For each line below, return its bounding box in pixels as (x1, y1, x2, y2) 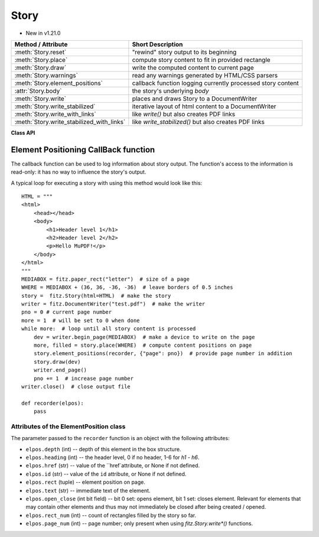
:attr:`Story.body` (14, 86, 62, 95)
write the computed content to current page (132, 63, 254, 71)
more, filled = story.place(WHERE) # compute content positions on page (33, 342, 252, 349)
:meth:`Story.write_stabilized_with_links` (14, 118, 126, 126)
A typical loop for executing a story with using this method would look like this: (11, 179, 203, 186)
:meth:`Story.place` (14, 56, 68, 64)
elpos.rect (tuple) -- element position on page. (25, 479, 146, 486)
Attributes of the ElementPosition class (11, 422, 126, 431)
